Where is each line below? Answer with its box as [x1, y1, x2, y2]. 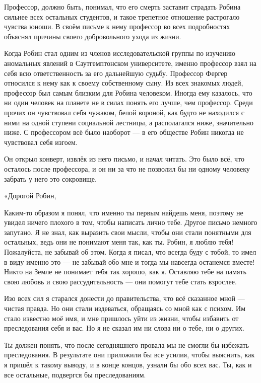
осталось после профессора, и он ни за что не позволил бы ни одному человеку [4, 163, 250, 174]
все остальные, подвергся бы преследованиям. [4, 369, 146, 379]
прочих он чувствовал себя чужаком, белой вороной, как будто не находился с [4, 107, 245, 117]
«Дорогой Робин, [4, 190, 56, 201]
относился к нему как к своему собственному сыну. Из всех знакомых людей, [4, 78, 243, 88]
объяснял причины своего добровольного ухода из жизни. [4, 31, 181, 41]
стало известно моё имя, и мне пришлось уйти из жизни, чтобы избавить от [4, 313, 239, 323]
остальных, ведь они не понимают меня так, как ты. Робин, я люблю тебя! [4, 237, 234, 247]
